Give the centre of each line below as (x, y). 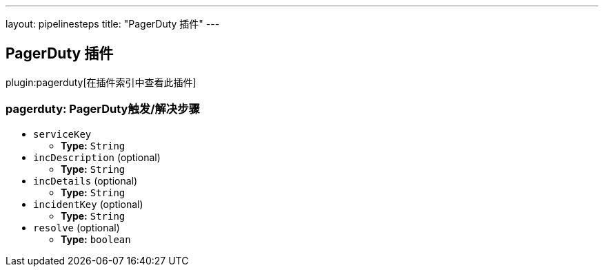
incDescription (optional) (97, 157)
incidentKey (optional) (88, 204)
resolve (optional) (77, 227)
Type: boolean (96, 239)
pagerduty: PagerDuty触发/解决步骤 (103, 109)
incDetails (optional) (85, 180)
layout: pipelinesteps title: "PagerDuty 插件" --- (113, 24)
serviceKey (62, 134)
